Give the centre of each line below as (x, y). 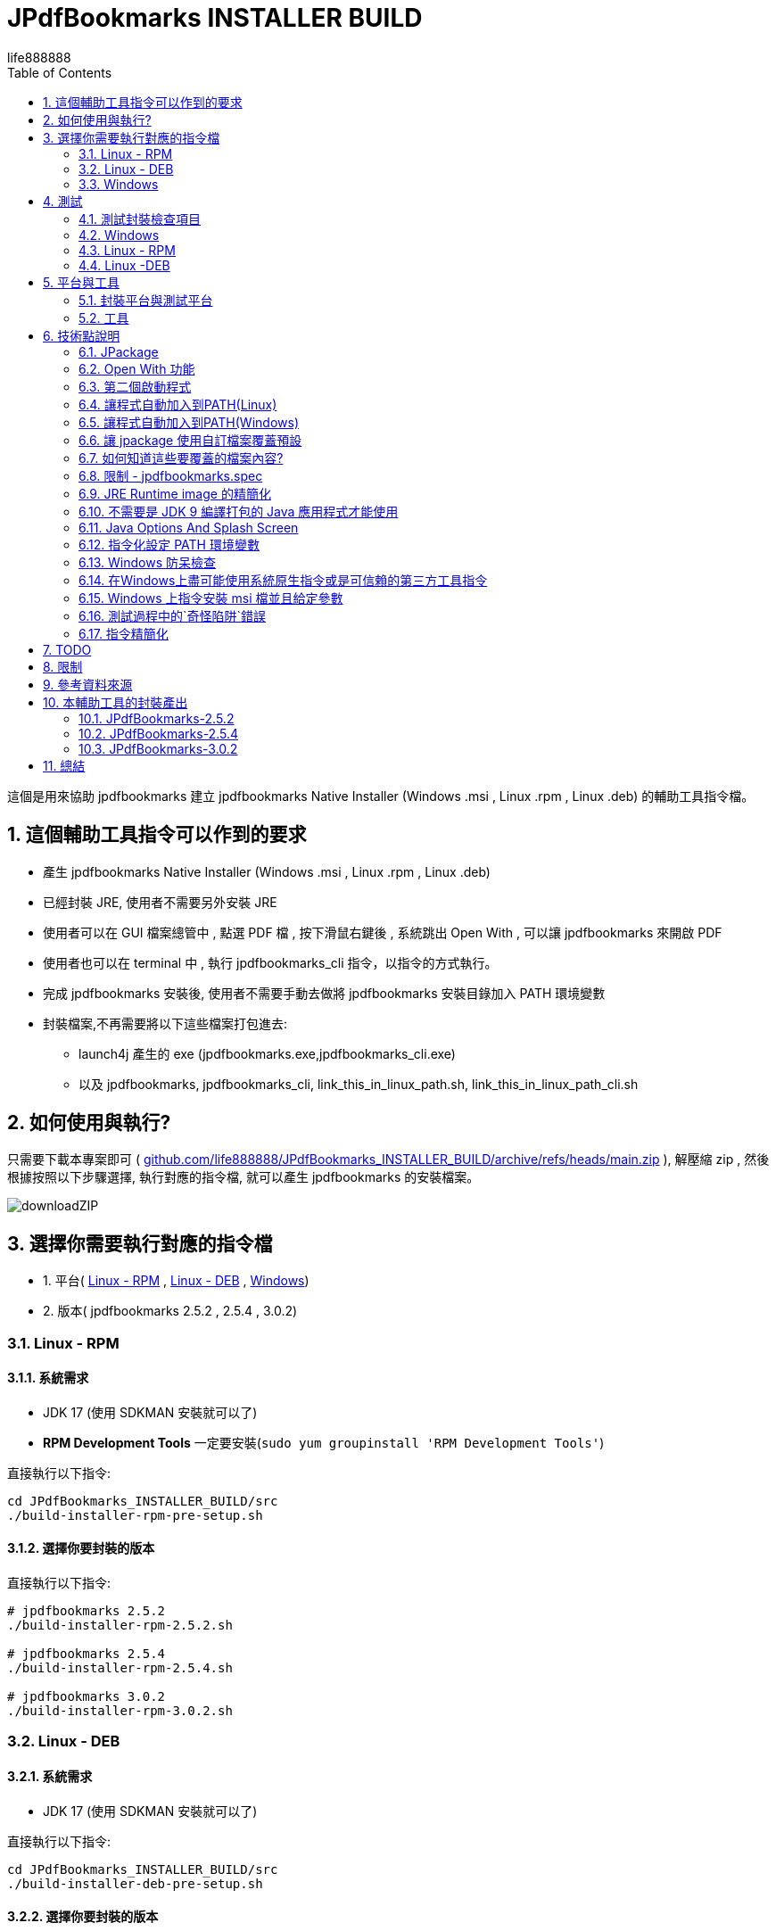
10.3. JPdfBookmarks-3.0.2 (158, 748)
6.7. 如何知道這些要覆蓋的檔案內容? (181, 458)
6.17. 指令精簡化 (124, 633)
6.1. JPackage (119, 351)
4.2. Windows (119, 235)
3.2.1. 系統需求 (50, 1777)
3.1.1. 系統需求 (48, 1378)
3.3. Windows (119, 184)
